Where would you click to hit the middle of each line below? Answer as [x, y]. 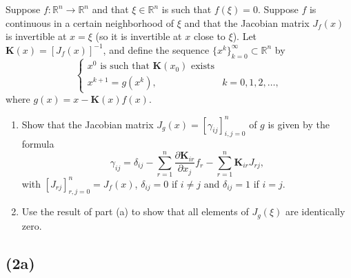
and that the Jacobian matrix [247, 22]
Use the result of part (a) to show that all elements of [135, 211]
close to [209, 36]
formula [38, 144]
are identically [315, 211]
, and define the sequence [156, 49]
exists [203, 67]
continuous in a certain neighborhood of [90, 22]
